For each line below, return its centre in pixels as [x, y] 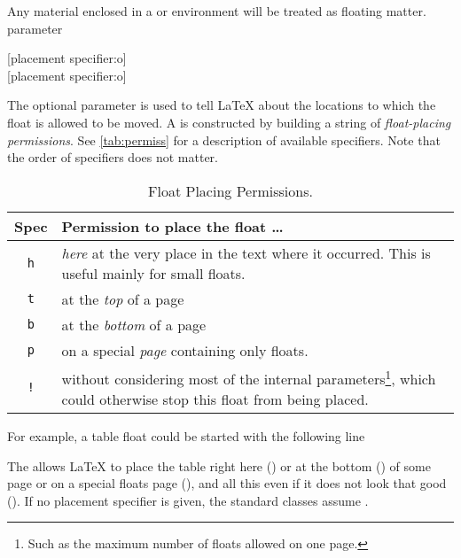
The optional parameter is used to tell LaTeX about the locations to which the [222, 105]
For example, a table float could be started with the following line [186, 436]
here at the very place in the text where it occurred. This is [246, 252]
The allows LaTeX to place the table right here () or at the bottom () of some [219, 465]
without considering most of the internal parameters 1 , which [249, 377]
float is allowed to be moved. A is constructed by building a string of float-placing [229, 122]
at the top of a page [123, 298]
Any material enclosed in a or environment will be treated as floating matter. [217, 11]
